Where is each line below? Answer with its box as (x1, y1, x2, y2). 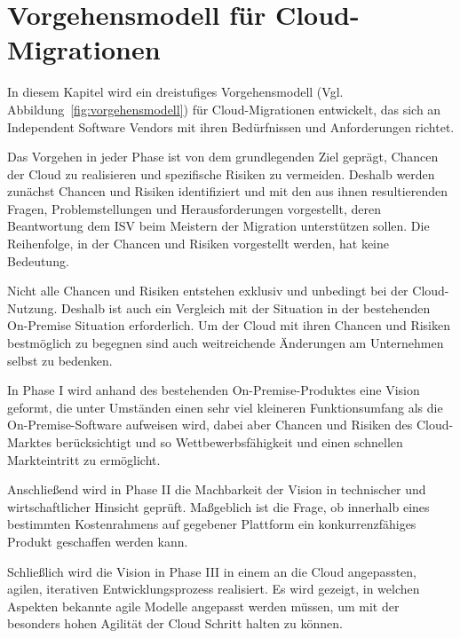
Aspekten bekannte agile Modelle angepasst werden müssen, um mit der (7, 596, 400, 615)
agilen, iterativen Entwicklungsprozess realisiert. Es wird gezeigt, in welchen (7, 579, 420, 598)
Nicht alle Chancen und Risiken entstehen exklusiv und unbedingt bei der (7, 281, 408, 300)
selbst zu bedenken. (7, 351, 113, 369)
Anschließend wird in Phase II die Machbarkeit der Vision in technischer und (7, 480, 426, 499)
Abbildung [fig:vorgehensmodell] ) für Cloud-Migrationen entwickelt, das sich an (7, 99, 441, 118)
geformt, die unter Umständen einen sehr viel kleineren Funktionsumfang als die (7, 398, 443, 416)
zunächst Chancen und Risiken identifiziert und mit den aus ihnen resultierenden (7, 182, 448, 201)
